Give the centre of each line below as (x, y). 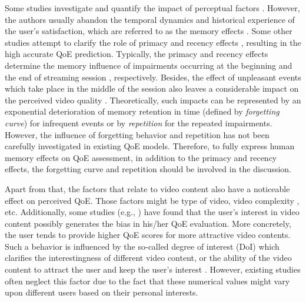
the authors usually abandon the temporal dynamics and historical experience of (150, 19)
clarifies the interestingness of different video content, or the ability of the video (148, 258)
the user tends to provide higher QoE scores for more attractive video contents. (148, 235)
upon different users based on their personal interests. (102, 292)
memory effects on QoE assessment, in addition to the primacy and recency (141, 157)
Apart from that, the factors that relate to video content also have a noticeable (147, 188)
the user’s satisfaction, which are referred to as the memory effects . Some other (149, 31)
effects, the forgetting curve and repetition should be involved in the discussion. (148, 169)
